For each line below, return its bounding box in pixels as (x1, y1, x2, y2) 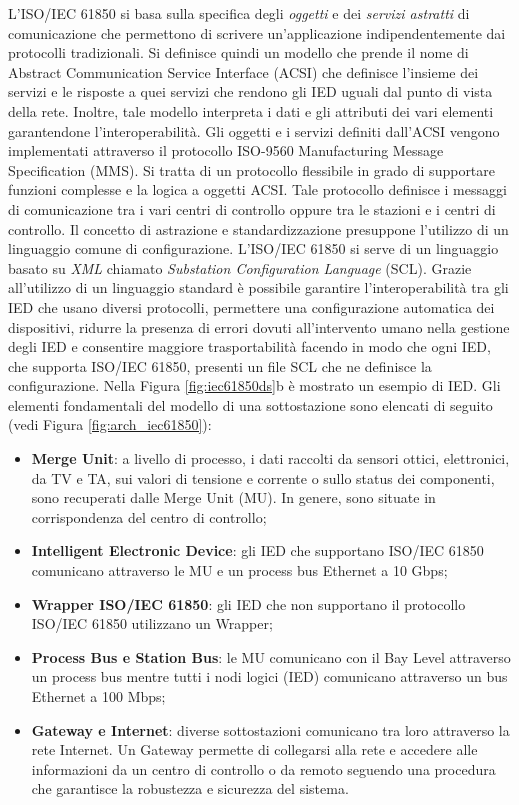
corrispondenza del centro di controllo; (31, 506, 267, 527)
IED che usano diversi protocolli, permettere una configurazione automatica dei (8, 296, 495, 317)
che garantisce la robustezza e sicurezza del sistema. (31, 778, 349, 799)
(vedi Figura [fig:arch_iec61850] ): (8, 414, 212, 435)
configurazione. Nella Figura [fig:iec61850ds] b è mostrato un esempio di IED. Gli (8, 375, 501, 396)
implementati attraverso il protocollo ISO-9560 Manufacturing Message (8, 140, 444, 161)
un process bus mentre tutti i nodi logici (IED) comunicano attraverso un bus (31, 666, 508, 687)
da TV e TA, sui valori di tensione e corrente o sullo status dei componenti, (31, 467, 495, 488)
